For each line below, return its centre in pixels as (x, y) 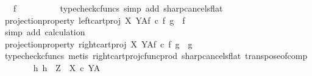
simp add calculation (45, 32)
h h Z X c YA (67, 67)
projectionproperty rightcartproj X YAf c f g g (98, 43)
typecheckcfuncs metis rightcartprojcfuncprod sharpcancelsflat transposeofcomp (156, 56)
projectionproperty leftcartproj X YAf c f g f (95, 20)
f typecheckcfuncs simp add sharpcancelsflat (118, 8)
